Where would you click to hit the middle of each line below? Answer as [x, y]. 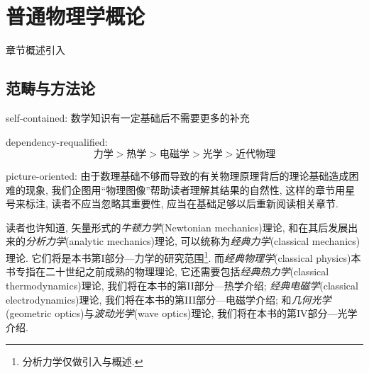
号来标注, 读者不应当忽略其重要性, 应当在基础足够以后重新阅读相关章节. [172, 203]
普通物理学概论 [76, 16]
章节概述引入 [35, 50]
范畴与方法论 [50, 88]
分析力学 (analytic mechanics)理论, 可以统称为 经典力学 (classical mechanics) [193, 241]
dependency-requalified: [57, 141]
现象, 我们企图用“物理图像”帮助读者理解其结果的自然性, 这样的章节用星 [190, 189]
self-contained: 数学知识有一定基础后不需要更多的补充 [128, 117]
